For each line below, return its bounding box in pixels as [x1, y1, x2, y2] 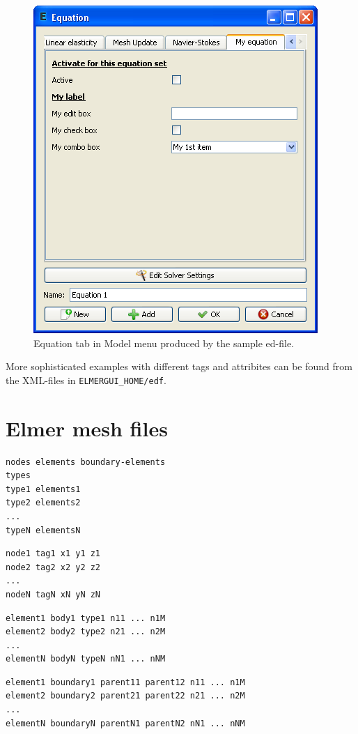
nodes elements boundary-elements [6, 457, 166, 467]
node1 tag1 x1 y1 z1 [6, 549, 101, 559]
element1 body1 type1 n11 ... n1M [6, 613, 166, 623]
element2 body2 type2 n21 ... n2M [6, 627, 166, 637]
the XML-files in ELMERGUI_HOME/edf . [6, 372, 166, 387]
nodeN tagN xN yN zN [6, 589, 101, 599]
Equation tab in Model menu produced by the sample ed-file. [33, 335, 295, 350]
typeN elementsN [6, 525, 81, 535]
